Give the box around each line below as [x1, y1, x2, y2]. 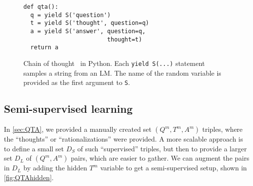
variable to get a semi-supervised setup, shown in [100, 163, 247, 173]
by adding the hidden [23, 163, 87, 173]
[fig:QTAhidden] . [4, 172, 54, 182]
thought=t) [107, 36, 142, 43]
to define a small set [4, 143, 64, 153]
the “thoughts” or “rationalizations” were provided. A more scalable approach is [4, 134, 243, 144]
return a [30, 44, 58, 51]
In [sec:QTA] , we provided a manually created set [4, 124, 152, 134]
